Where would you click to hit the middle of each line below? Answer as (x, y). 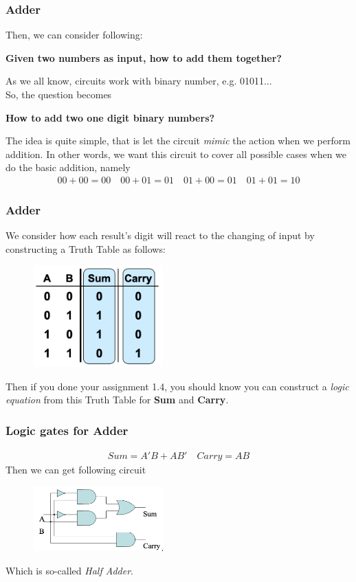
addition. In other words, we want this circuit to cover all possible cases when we (176, 154)
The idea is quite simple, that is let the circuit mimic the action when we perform (178, 141)
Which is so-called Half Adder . (69, 570)
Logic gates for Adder (67, 430)
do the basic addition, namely (68, 167)
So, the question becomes (59, 94)
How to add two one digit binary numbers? (110, 117)
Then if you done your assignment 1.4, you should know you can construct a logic (177, 386)
